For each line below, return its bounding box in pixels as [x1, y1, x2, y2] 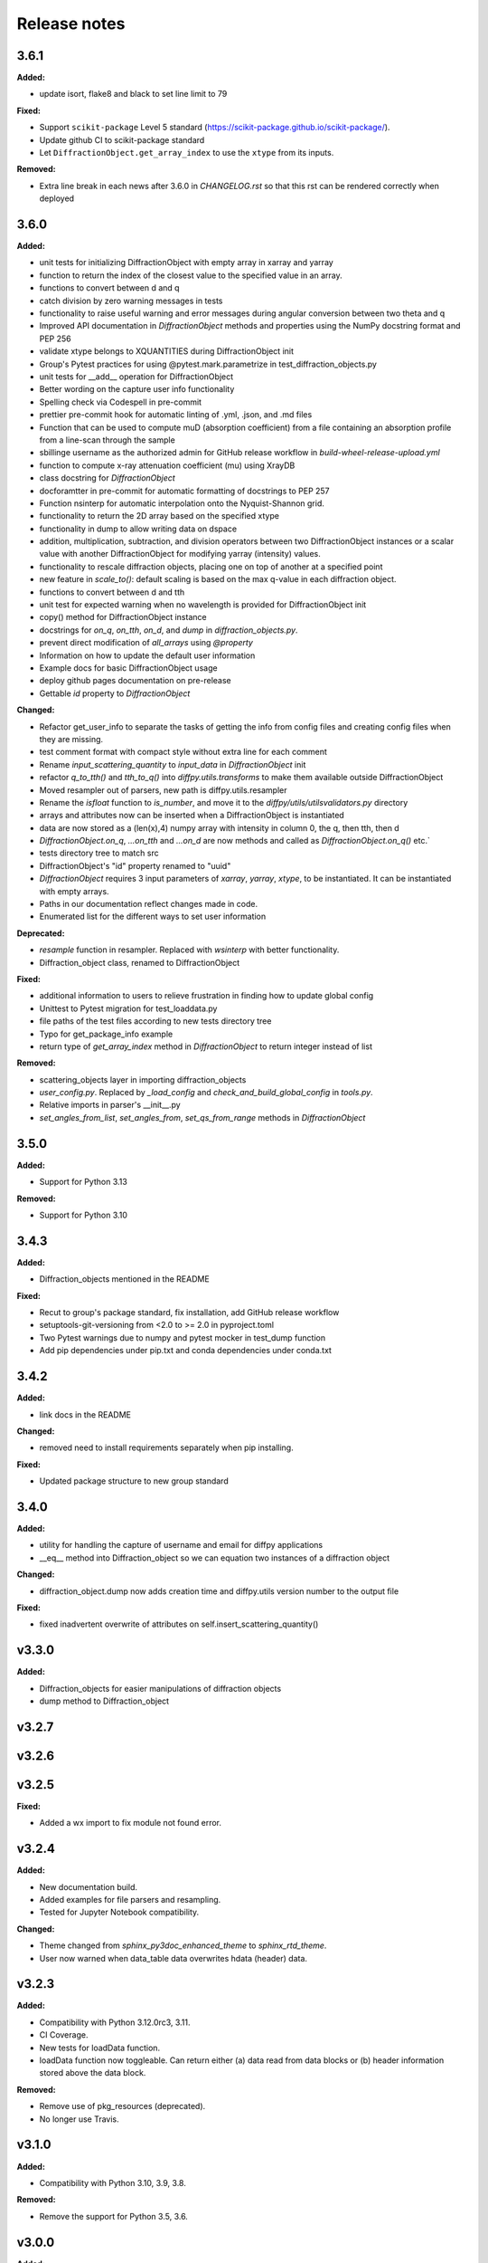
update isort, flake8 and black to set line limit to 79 [39, 89, 228, 100]
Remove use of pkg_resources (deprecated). [39, 2101, 206, 2112]
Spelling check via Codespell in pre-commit [39, 396, 202, 407]
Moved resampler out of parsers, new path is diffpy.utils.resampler [39, 784, 288, 796]
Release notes [16, 14, 126, 33]
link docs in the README [39, 1408, 131, 1420]
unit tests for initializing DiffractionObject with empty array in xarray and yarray [39, 257, 333, 268]
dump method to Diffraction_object [39, 1695, 170, 1706]
